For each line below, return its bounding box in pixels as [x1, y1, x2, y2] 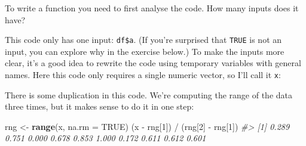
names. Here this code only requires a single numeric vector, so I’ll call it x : [5, 69, 281, 81]
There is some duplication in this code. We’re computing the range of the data [5, 88, 293, 101]
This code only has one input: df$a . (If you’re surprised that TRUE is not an [5, 33, 282, 46]
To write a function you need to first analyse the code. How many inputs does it [5, 2, 299, 14]
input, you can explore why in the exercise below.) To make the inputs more [5, 45, 284, 57]
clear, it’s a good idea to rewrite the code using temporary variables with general [5, 57, 301, 69]
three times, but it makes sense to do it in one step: [5, 100, 194, 113]
